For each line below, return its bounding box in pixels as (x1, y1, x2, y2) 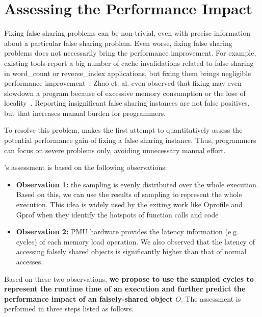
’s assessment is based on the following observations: (4, 162, 167, 173)
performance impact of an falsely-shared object (4, 293, 173, 304)
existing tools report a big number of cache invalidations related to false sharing (4, 57, 254, 68)
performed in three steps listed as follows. (4, 303, 134, 314)
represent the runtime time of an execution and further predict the (4, 283, 246, 294)
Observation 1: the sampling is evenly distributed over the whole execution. (16, 179, 258, 189)
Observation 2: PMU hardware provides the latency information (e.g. (16, 226, 239, 237)
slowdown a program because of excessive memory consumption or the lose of (4, 87, 246, 98)
